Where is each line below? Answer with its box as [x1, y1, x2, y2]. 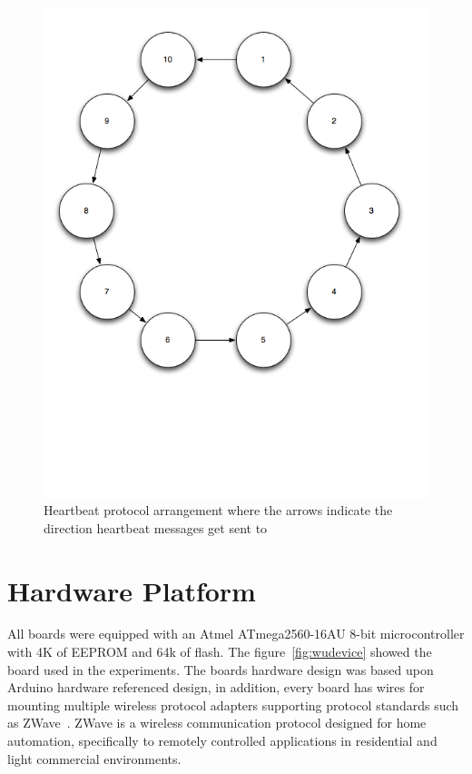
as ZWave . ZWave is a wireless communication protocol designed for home [7, 713, 427, 732]
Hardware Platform [7, 571, 256, 609]
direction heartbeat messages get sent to [44, 518, 268, 537]
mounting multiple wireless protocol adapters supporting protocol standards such [7, 695, 459, 714]
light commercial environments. [7, 749, 182, 768]
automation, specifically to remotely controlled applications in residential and [7, 731, 438, 750]
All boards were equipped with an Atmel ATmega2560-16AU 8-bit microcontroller [7, 624, 465, 643]
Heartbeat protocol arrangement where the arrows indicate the [44, 501, 393, 520]
